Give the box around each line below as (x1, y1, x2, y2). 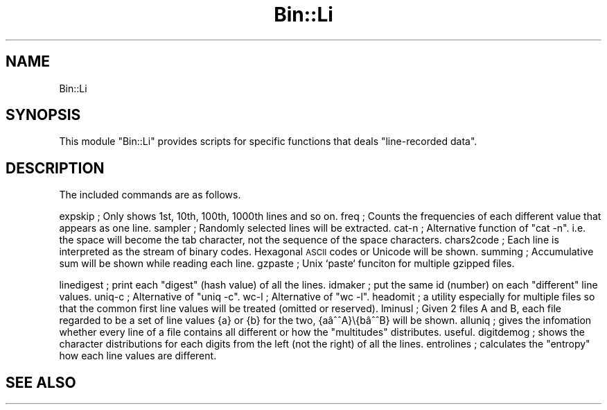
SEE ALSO (6, 373, 76, 391)
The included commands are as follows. (59, 189, 241, 201)
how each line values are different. (59, 350, 217, 362)
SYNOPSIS (6, 106, 81, 124)
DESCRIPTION (6, 159, 105, 177)
